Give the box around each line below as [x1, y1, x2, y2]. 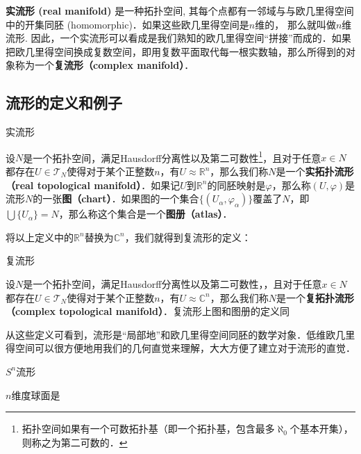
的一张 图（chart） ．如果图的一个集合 [33, 191, 199, 206]
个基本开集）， [289, 421, 353, 436]
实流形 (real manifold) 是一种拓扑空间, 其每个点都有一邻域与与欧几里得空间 [6, 3, 354, 17]
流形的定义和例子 [6, 92, 122, 113]
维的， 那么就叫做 [255, 17, 336, 31]
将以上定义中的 [6, 229, 74, 244]
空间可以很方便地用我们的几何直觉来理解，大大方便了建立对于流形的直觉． [15, 341, 355, 355]
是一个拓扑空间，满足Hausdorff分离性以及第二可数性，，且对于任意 [23, 276, 322, 291]
